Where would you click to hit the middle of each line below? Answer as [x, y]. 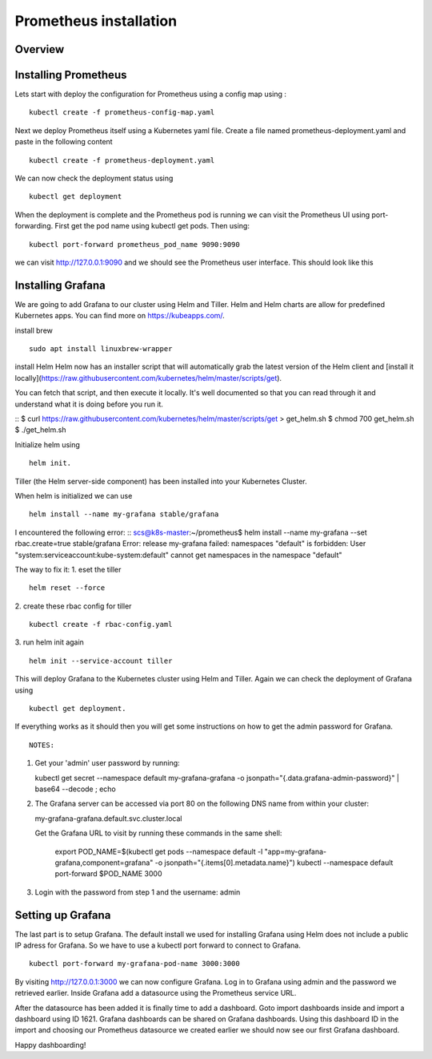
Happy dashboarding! [50, 1045]
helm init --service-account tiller [101, 661]
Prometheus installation [96, 21]
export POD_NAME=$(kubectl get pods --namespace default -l [159, 851]
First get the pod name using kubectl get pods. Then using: [152, 226]
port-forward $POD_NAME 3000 [109, 874]
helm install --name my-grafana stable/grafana [124, 514]
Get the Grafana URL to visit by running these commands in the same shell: [158, 833]
